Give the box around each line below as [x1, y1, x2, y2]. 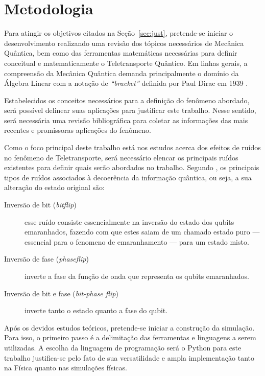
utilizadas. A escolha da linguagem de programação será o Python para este [4, 342, 242, 353]
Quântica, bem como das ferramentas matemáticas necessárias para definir [4, 48, 237, 58]
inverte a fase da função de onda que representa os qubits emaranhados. [25, 271, 249, 281]
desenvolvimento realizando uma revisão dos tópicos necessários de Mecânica [4, 37, 244, 48]
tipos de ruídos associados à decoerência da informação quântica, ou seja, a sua [4, 172, 252, 182]
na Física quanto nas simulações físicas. [4, 362, 127, 373]
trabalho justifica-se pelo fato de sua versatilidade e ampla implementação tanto [4, 352, 254, 363]
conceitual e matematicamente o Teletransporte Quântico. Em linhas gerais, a [4, 57, 248, 68]
